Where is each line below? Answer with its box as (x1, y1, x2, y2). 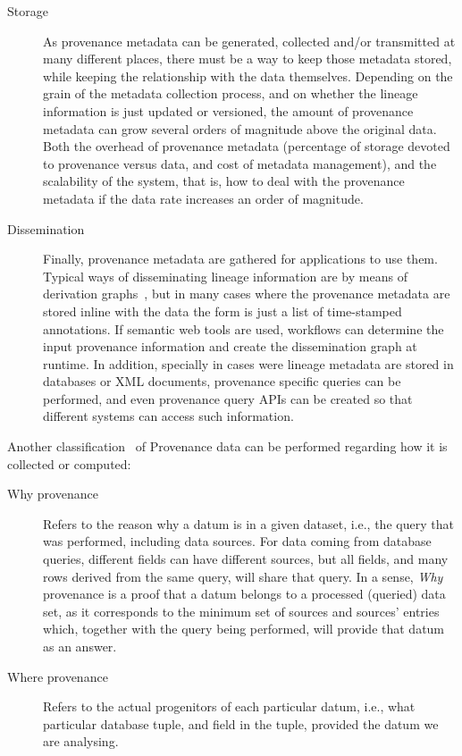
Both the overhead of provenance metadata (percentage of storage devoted (43, 137, 450, 155)
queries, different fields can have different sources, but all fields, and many (43, 550, 449, 568)
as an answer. (43, 637, 117, 655)
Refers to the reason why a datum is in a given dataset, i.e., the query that (43, 514, 454, 533)
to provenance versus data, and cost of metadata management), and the (43, 154, 437, 172)
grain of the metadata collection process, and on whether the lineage (43, 84, 418, 103)
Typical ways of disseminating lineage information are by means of (43, 266, 407, 285)
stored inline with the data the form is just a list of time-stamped (43, 301, 402, 320)
